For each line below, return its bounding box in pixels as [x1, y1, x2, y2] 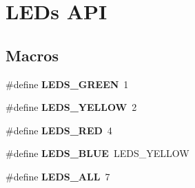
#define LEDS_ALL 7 [6, 169, 110, 183]
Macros [6, 44, 59, 65]
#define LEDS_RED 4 [6, 123, 112, 137]
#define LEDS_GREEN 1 [6, 76, 129, 91]
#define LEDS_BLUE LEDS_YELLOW [6, 146, 189, 160]
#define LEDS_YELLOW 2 [6, 100, 137, 114]
